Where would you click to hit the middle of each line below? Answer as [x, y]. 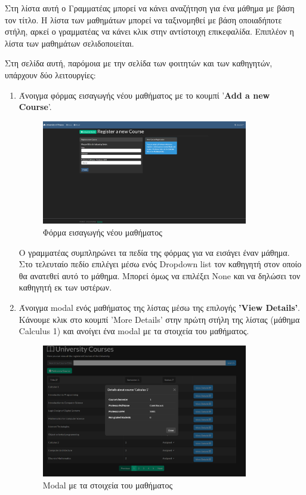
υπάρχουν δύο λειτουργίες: [50, 74]
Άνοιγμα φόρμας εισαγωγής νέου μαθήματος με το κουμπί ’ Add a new [144, 95]
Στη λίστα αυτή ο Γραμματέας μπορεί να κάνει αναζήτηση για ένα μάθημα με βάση [150, 8]
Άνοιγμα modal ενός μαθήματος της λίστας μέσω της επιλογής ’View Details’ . [159, 308]
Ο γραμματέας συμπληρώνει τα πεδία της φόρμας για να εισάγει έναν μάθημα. [154, 252]
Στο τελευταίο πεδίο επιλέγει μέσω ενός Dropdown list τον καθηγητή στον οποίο [160, 264]
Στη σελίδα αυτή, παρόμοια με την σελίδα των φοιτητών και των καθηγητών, [139, 63]
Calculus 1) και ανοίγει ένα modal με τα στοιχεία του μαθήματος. [134, 331]
